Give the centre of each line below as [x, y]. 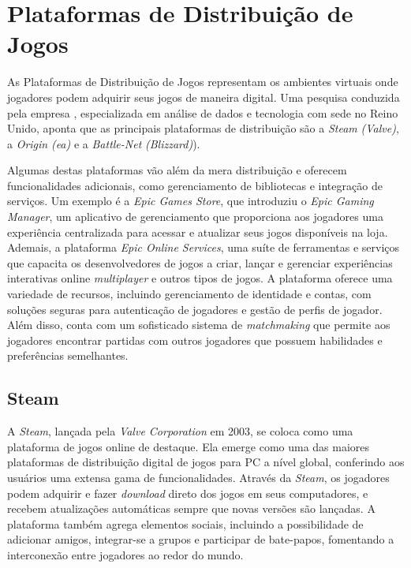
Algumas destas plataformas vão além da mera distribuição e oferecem [177, 170]
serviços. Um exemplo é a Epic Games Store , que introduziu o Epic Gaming [191, 201]
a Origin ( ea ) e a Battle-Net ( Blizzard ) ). [104, 143]
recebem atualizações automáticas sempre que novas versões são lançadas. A [191, 508]
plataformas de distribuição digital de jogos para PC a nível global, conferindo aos [206, 462]
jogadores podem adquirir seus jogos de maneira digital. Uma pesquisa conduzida [204, 97]
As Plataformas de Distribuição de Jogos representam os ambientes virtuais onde [203, 82]
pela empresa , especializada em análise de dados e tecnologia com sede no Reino [203, 112]
